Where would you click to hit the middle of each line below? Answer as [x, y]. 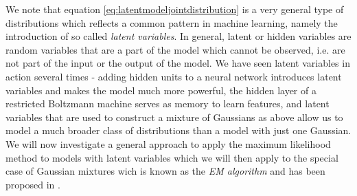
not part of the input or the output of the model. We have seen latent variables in [178, 63]
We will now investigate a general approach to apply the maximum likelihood [168, 143]
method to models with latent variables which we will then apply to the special [172, 157]
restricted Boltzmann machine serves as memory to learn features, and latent [168, 104]
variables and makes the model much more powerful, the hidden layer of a [161, 90]
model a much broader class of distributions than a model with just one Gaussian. [178, 130]
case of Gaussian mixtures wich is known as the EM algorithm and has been [165, 171]
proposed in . [33, 184]
